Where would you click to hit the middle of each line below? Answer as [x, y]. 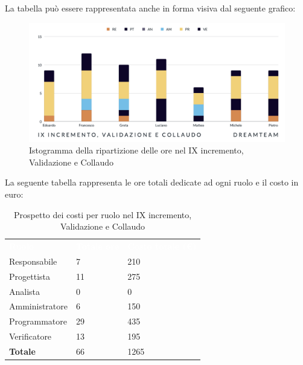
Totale [22, 351]
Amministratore [38, 306]
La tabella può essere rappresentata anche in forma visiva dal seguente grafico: [150, 8]
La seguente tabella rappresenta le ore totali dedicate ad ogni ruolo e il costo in [152, 182]
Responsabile [33, 261]
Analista [25, 291]
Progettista [30, 276]
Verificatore [30, 336]
